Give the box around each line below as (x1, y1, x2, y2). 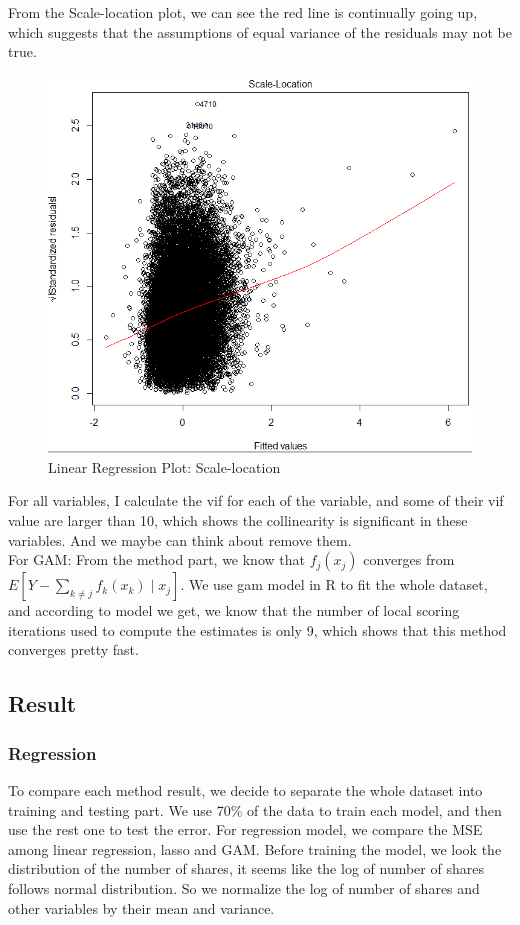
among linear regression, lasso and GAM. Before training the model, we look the (8, 838, 502, 859)
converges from (363, 549, 455, 570)
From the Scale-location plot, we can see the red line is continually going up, (8, 2, 478, 22)
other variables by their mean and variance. (8, 897, 275, 918)
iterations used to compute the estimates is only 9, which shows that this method (8, 619, 507, 640)
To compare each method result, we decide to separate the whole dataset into (8, 780, 483, 801)
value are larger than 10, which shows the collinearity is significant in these (8, 510, 468, 531)
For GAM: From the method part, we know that (8, 549, 305, 570)
